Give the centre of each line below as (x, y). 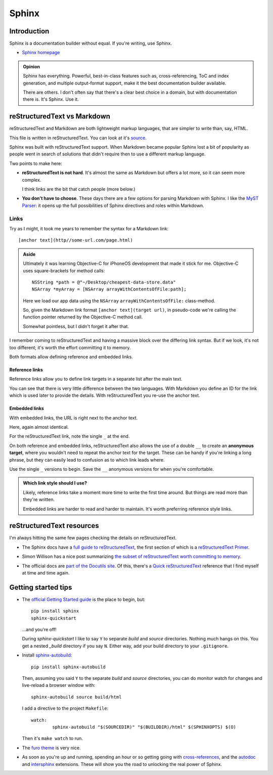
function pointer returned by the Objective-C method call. (83, 317)
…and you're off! (39, 630)
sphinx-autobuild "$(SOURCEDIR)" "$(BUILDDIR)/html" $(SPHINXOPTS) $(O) (144, 727)
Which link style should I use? (55, 483)
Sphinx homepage (41, 53)
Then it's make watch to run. (53, 739)
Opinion (32, 66)
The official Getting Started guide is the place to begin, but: (84, 599)
